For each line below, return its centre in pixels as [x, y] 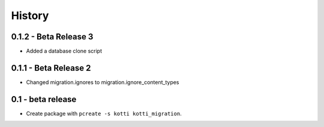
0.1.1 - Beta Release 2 [51, 68]
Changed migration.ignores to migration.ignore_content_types [103, 82]
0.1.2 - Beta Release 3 [52, 37]
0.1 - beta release [44, 99]
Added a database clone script [64, 51]
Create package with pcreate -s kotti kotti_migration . [104, 113]
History [30, 16]
